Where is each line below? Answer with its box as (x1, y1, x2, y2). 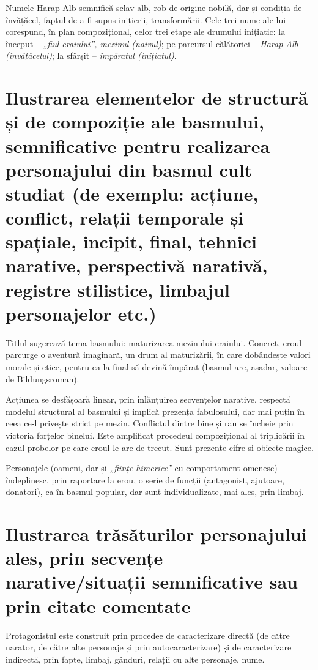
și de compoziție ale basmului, (6, 109, 264, 134)
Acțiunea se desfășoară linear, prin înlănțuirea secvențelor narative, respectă (6, 393, 290, 406)
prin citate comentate (6, 593, 191, 618)
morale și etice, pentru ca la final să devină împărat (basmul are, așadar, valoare (6, 360, 308, 373)
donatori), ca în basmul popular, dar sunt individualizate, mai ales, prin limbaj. (6, 485, 304, 498)
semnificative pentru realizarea (6, 133, 270, 158)
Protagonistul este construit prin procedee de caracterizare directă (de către (6, 628, 290, 641)
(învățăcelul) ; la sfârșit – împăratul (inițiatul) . (6, 49, 177, 62)
